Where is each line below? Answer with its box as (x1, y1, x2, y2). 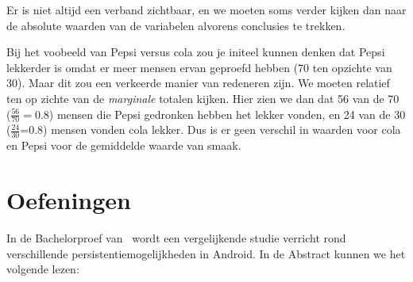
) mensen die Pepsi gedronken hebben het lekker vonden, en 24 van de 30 (48, 105, 406, 122)
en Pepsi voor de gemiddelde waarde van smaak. (6, 137, 241, 154)
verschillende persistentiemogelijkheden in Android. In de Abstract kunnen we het (6, 245, 406, 261)
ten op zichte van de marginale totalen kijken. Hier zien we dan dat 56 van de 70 (6, 90, 399, 106)
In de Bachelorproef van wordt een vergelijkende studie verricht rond (6, 229, 346, 246)
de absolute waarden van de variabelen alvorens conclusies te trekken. (6, 17, 345, 33)
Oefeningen (6, 184, 131, 215)
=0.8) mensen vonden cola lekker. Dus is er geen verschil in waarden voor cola (20, 121, 401, 138)
